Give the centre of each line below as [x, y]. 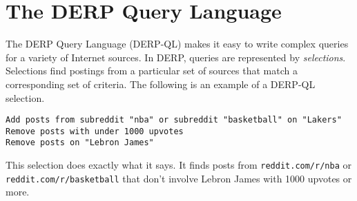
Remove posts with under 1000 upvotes [95, 131]
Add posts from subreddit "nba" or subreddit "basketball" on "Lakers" [174, 120]
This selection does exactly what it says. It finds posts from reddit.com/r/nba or [178, 165]
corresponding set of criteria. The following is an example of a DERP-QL [161, 84]
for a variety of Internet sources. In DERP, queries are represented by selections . [176, 57]
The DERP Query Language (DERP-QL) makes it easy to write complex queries [177, 44]
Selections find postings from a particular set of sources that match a [152, 71]
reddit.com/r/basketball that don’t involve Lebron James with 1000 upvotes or [179, 178]
